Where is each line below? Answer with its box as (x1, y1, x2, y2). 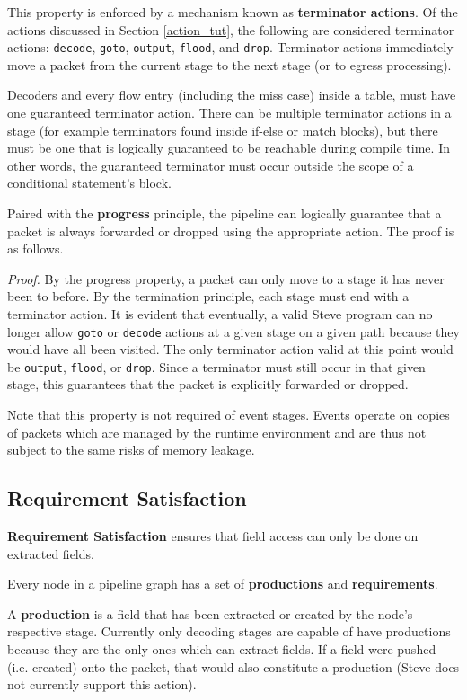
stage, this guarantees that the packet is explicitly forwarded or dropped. (7, 375, 409, 394)
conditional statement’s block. (7, 173, 172, 192)
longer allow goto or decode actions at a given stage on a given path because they (7, 322, 460, 341)
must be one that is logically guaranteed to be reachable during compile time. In (7, 138, 450, 157)
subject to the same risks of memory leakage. (7, 440, 255, 459)
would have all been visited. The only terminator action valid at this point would (7, 340, 454, 359)
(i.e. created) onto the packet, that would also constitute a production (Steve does (7, 657, 460, 676)
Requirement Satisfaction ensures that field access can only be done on (7, 527, 419, 545)
